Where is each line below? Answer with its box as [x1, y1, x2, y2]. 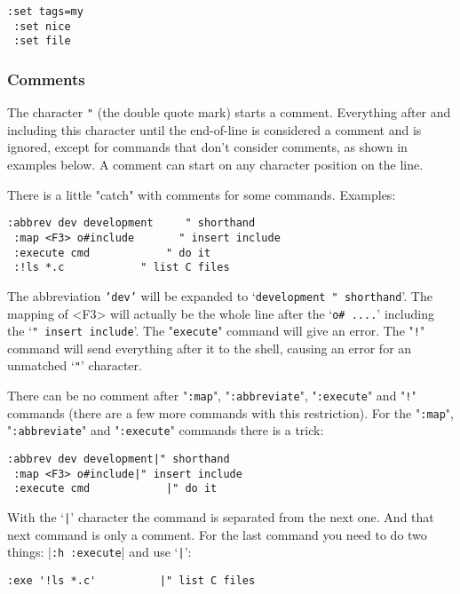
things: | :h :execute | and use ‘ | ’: [7, 543, 192, 561]
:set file [13, 35, 71, 48]
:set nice [13, 20, 71, 33]
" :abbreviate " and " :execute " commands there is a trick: [7, 421, 324, 440]
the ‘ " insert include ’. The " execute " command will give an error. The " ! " [7, 321, 425, 340]
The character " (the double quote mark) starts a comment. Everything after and [7, 103, 451, 122]
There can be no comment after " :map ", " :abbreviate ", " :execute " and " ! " [7, 386, 416, 405]
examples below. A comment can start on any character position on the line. [7, 155, 424, 174]
